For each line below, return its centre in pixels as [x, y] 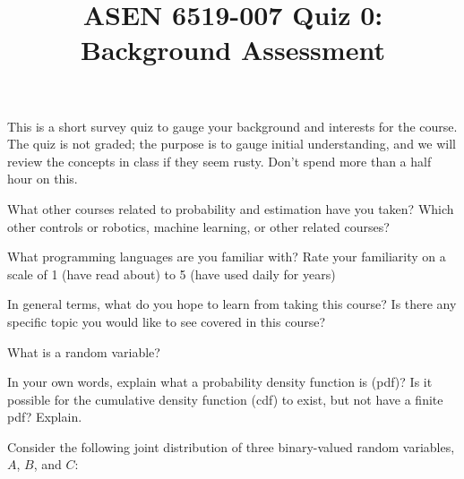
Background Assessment [233, 50]
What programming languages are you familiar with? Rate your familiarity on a [227, 257]
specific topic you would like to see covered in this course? [166, 321]
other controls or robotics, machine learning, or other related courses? [198, 226]
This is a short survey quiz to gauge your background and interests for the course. [232, 126]
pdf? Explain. [45, 417]
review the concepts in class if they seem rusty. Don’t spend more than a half [219, 161]
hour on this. [43, 179]
